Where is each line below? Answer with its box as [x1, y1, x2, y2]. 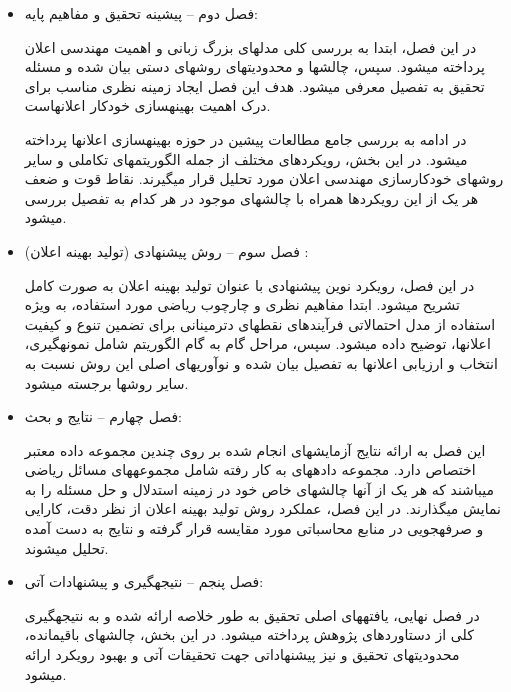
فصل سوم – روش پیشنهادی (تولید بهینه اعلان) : [24, 240, 309, 261]
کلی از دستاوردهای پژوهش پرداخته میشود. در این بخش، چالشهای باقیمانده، [24, 624, 474, 645]
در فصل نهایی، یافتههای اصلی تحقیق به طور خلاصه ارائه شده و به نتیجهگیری [24, 604, 480, 625]
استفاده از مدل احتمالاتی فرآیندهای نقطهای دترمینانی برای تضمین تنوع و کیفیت [24, 313, 496, 334]
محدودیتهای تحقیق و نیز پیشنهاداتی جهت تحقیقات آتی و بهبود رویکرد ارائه [24, 644, 460, 665]
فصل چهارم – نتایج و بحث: [24, 406, 183, 427]
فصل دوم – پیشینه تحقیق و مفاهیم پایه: [24, 3, 259, 23]
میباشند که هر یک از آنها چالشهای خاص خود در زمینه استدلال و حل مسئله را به [24, 478, 495, 499]
